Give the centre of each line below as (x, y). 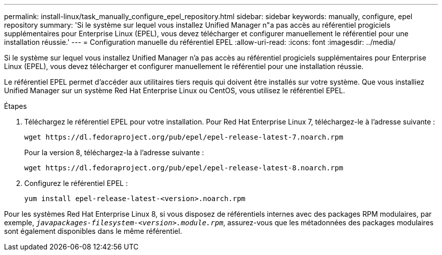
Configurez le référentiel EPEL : (76, 183)
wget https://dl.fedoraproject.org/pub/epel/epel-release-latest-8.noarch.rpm (184, 168)
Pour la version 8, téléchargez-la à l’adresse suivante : (114, 152)
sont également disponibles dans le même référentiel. (93, 231)
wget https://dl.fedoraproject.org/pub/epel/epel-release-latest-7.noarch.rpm (184, 137)
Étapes (16, 106)
